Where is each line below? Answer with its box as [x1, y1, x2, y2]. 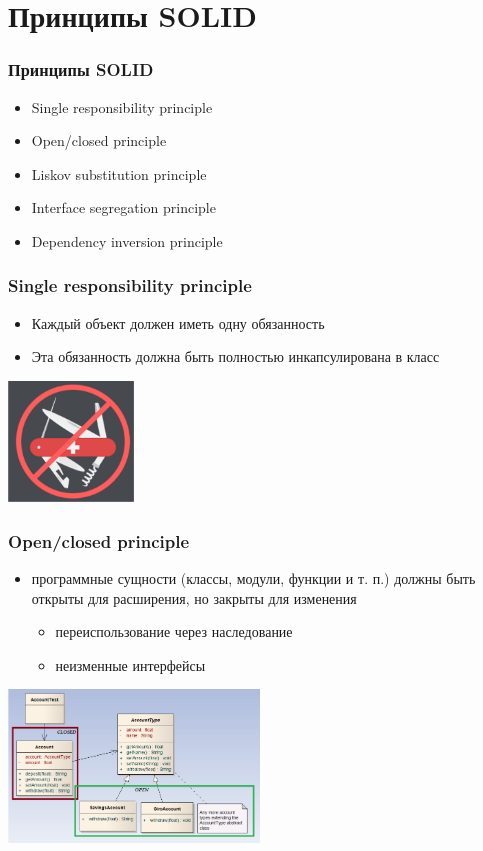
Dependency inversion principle [31, 230, 223, 251]
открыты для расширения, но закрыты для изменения [31, 587, 357, 608]
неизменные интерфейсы [55, 654, 206, 675]
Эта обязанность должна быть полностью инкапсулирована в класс [31, 346, 440, 367]
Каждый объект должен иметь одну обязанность [31, 312, 325, 333]
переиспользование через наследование [55, 621, 293, 642]
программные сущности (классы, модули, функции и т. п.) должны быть [31, 567, 476, 588]
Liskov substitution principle [31, 163, 207, 184]
